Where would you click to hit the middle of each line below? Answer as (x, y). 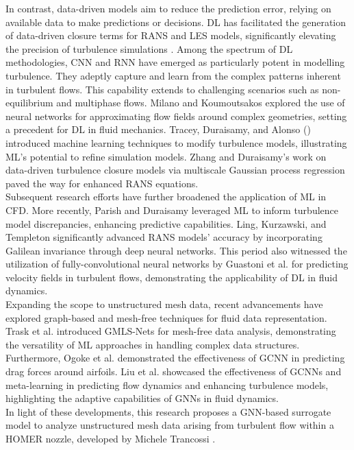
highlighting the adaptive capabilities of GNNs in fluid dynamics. (142, 398)
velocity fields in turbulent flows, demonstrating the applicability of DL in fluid (172, 277)
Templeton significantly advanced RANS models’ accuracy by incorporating (164, 237)
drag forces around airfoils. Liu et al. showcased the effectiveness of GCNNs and (174, 371)
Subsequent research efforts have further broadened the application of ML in (166, 197)
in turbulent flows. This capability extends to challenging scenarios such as (162, 89)
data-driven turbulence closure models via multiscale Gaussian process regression (175, 170)
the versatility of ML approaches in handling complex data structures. (153, 344)
